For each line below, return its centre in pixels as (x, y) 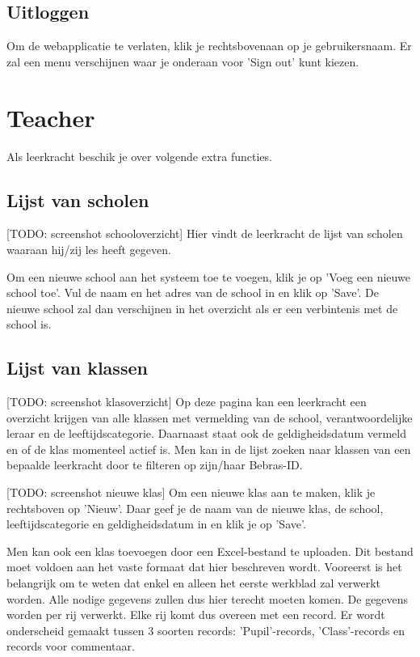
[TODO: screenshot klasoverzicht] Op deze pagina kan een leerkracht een (187, 402)
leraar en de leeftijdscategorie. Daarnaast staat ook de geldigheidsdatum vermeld (206, 433)
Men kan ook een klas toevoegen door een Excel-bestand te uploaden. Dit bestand (210, 551)
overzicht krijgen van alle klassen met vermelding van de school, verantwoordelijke (210, 417)
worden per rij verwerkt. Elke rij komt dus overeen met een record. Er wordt (196, 615)
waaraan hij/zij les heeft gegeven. (89, 249)
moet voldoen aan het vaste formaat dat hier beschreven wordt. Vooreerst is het (204, 567)
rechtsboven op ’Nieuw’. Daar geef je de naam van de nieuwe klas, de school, (195, 508)
